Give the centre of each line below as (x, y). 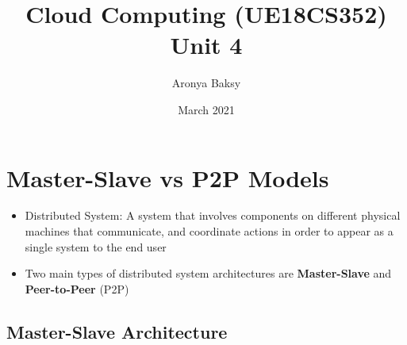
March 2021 (206, 109)
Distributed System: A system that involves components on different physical (213, 215)
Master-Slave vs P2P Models (168, 177)
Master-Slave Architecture (117, 331)
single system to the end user (96, 246)
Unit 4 (206, 45)
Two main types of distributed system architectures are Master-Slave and (208, 273)
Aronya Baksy (206, 83)
